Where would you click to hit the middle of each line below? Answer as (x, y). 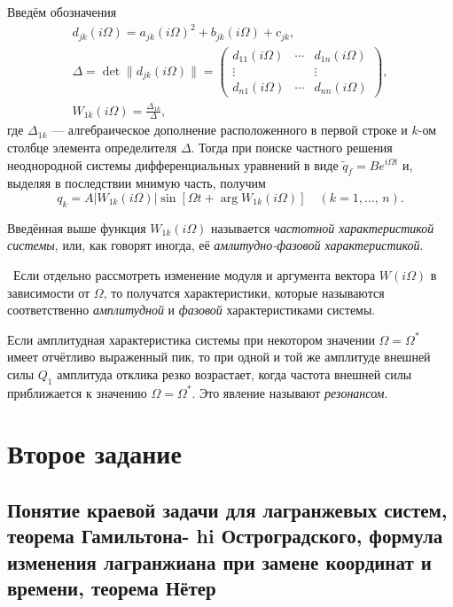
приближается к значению (77, 392)
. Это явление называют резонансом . (290, 392)
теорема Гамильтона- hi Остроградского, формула (225, 536)
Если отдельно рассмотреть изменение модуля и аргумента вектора (194, 274)
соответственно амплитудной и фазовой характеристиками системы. (191, 310)
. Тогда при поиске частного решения (292, 147)
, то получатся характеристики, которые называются (244, 292)
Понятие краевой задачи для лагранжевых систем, (227, 510)
